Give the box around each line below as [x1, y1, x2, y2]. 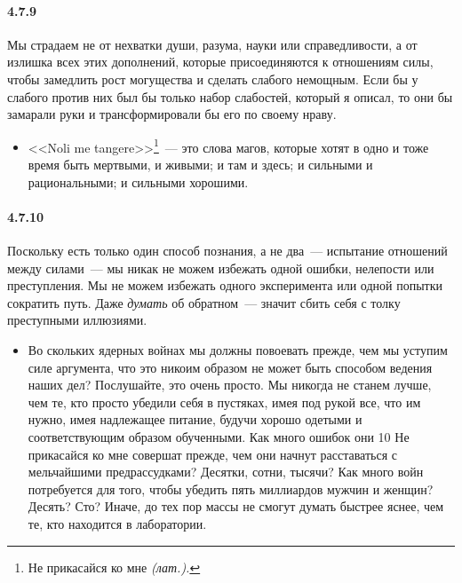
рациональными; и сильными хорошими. [28, 172, 249, 191]
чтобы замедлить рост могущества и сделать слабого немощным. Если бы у [7, 69, 418, 88]
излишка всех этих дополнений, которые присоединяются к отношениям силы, [7, 52, 434, 71]
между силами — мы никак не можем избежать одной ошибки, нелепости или [7, 258, 434, 277]
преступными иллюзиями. [7, 311, 147, 329]
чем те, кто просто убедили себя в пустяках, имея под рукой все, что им [28, 392, 421, 411]
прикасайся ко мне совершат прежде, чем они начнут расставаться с [28, 445, 397, 463]
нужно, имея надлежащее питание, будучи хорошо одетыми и [28, 410, 362, 429]
